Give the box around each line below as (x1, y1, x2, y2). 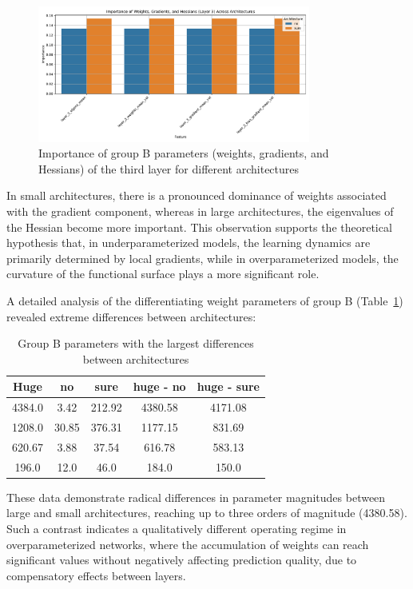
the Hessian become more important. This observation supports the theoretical (6, 218, 392, 235)
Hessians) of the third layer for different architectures (38, 160, 300, 177)
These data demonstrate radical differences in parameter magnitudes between (6, 488, 386, 505)
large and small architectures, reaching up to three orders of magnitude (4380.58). (6, 504, 407, 521)
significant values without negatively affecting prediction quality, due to (6, 551, 357, 568)
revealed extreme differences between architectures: (6, 308, 256, 324)
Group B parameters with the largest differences (18, 335, 254, 352)
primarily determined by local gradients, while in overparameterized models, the (6, 249, 399, 266)
